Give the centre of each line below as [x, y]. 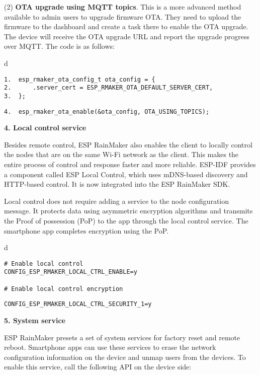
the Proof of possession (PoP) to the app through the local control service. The [126, 220]
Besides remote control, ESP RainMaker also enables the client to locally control [128, 144]
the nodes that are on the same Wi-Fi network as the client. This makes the [121, 154]
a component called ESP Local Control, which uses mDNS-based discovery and [126, 174]
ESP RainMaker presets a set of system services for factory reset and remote [122, 337]
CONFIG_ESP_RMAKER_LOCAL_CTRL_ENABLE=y [71, 272]
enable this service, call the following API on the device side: [98, 367]
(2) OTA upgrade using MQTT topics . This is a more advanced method [123, 7]
